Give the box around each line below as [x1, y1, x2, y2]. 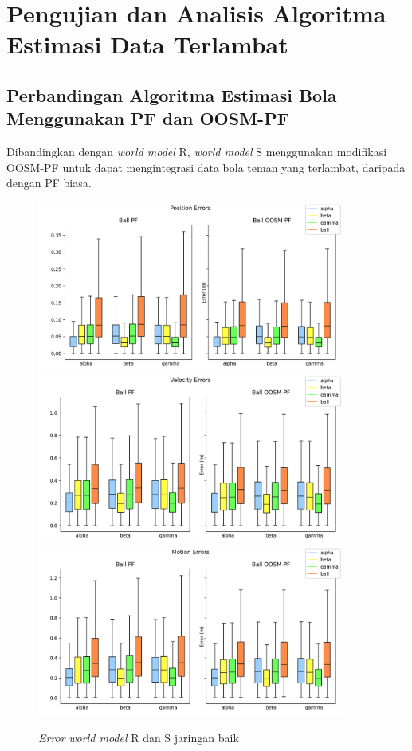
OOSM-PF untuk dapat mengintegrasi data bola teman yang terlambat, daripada [6, 158, 406, 175]
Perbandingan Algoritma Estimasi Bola [6, 82, 337, 107]
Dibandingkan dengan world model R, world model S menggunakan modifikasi [6, 143, 387, 160]
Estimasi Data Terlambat [6, 28, 288, 61]
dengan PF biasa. [6, 174, 92, 191]
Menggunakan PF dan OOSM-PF [6, 106, 289, 131]
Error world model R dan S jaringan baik [38, 729, 239, 745]
